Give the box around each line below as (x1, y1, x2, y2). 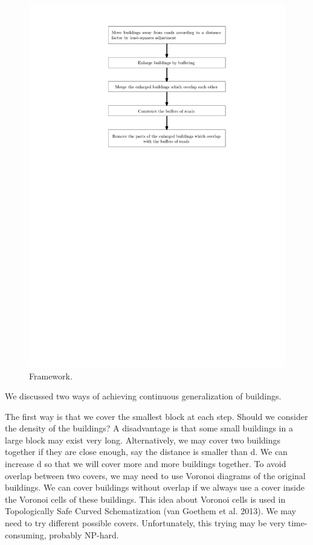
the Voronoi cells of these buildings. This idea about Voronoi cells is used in (5, 492, 286, 505)
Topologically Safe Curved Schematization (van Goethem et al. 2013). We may (5, 505, 296, 517)
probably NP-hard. (49, 528, 119, 541)
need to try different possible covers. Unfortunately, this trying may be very (5, 517, 286, 529)
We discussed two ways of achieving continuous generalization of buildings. (5, 390, 282, 402)
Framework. (29, 369, 73, 382)
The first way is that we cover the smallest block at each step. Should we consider (5, 410, 308, 422)
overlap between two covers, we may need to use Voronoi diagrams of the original (5, 469, 306, 482)
